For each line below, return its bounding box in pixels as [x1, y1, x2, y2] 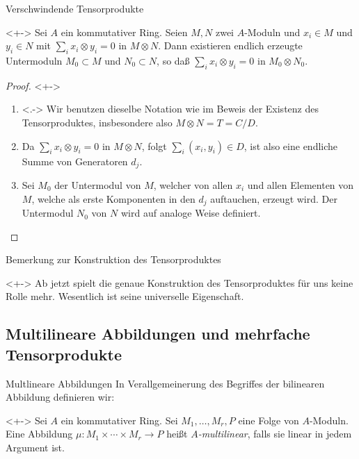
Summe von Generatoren [22, 153, 128, 168]
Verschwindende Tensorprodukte [6, 1, 144, 15]
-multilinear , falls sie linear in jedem [198, 426, 352, 441]
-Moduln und [244, 24, 301, 39]
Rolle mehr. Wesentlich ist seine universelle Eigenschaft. [6, 289, 244, 303]
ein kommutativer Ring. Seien [61, 24, 188, 39]
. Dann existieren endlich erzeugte [158, 38, 303, 53]
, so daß [157, 53, 190, 67]
